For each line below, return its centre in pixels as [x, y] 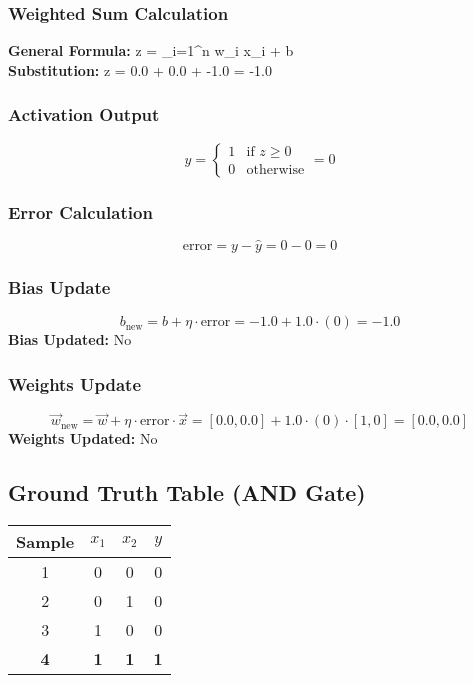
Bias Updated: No [70, 339]
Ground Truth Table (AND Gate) [187, 492]
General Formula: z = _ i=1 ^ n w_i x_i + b [151, 50]
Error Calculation [80, 211]
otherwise [275, 170]
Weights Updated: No [83, 438]
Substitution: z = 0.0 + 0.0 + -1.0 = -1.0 [140, 69]
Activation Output [84, 114]
